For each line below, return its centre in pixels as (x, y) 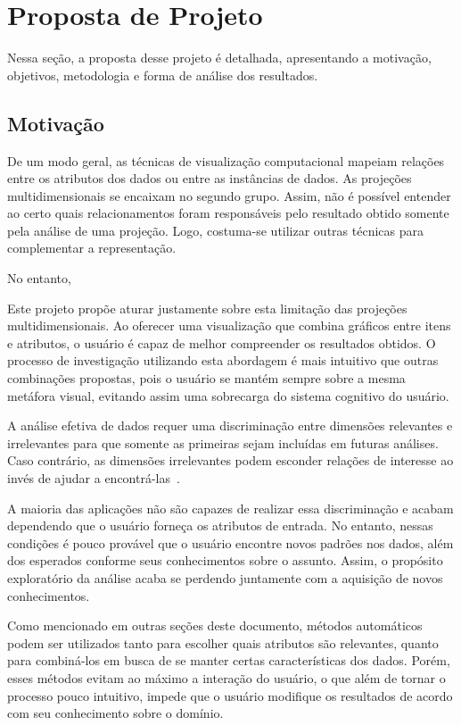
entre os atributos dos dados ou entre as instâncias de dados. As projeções (210, 178)
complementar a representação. (92, 248)
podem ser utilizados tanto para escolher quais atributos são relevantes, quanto (223, 642)
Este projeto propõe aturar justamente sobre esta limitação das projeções (207, 308)
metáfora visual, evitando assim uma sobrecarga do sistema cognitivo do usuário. (228, 395)
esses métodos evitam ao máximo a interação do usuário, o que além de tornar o (226, 677)
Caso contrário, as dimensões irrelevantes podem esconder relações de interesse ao (230, 460)
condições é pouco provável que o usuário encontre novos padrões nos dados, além (230, 542)
